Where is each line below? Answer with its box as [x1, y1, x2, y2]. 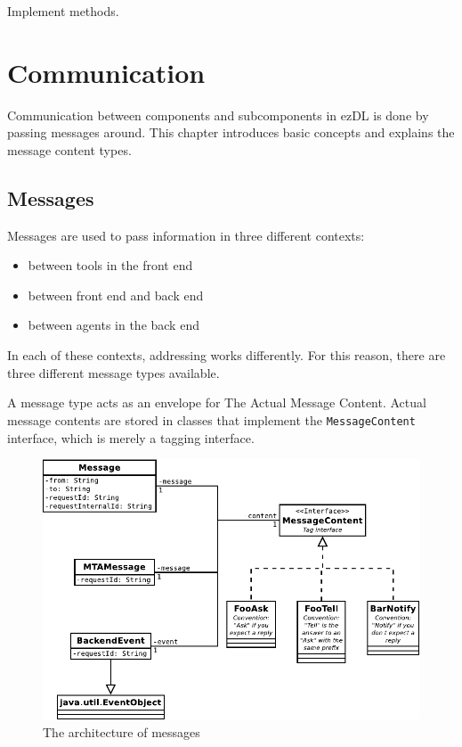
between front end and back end [28, 285, 204, 304]
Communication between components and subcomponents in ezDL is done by [7, 105, 429, 124]
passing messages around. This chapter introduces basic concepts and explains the [7, 123, 455, 142]
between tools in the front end [28, 256, 193, 275]
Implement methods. [7, 2, 119, 20]
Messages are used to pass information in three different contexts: [7, 226, 365, 244]
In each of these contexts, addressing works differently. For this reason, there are [7, 346, 446, 365]
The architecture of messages [43, 722, 200, 741]
